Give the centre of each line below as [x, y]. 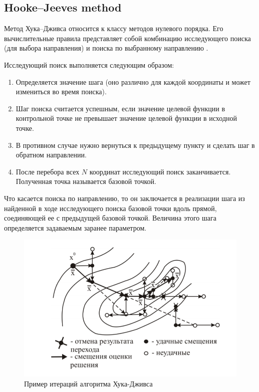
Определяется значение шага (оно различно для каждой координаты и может [133, 81]
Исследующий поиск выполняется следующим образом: [89, 64]
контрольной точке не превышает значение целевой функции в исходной [126, 118]
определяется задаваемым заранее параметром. [75, 227]
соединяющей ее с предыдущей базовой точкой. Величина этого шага [110, 218]
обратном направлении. [51, 155]
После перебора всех [48, 171]
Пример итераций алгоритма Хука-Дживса [88, 383]
